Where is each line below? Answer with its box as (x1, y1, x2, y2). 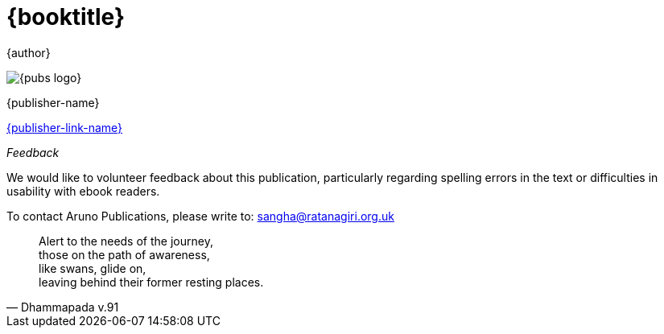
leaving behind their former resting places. (39, 274, 264, 289)
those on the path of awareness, (39, 247, 210, 262)
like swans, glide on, (39, 261, 146, 275)
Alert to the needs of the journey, (39, 233, 213, 248)
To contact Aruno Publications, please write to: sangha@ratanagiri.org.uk (6, 208, 394, 223)
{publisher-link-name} (6, 120, 123, 134)
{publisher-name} (6, 95, 100, 109)
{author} (6, 45, 51, 60)
